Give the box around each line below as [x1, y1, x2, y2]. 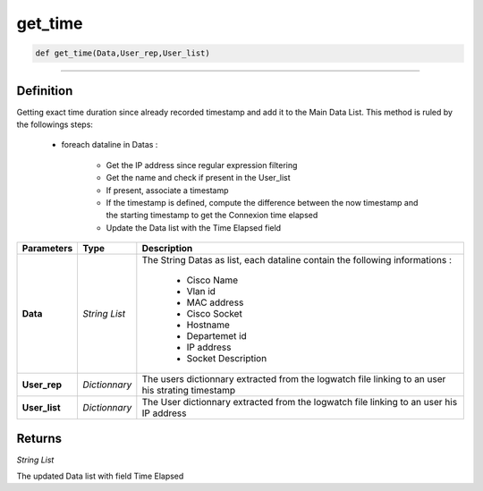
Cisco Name [186, 274, 239, 286]
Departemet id [186, 330, 248, 343]
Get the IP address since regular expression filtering [106, 159, 298, 170]
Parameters [21, 242, 73, 255]
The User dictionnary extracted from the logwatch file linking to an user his [141, 396, 458, 409]
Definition [16, 83, 73, 98]
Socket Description [186, 352, 267, 365]
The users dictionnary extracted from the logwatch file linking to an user [141, 373, 446, 385]
